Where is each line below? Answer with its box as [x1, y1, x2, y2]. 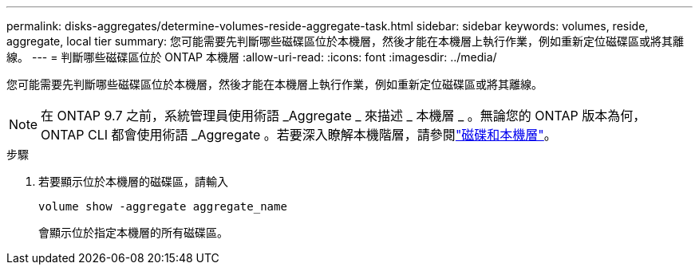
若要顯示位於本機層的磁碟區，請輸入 [38, 175, 228, 188]
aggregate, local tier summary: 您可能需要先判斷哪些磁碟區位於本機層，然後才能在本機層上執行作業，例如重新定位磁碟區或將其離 [6, 34, 685, 48]
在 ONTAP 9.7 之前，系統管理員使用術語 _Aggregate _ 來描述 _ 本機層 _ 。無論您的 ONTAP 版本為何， [41, 108, 646, 124]
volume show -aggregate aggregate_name [38, 200, 287, 213]
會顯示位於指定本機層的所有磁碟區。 [38, 226, 228, 239]
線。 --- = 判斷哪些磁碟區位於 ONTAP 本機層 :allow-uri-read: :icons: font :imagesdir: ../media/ [6, 50, 497, 64]
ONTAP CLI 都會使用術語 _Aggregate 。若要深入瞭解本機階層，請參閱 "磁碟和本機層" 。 [41, 127, 557, 143]
